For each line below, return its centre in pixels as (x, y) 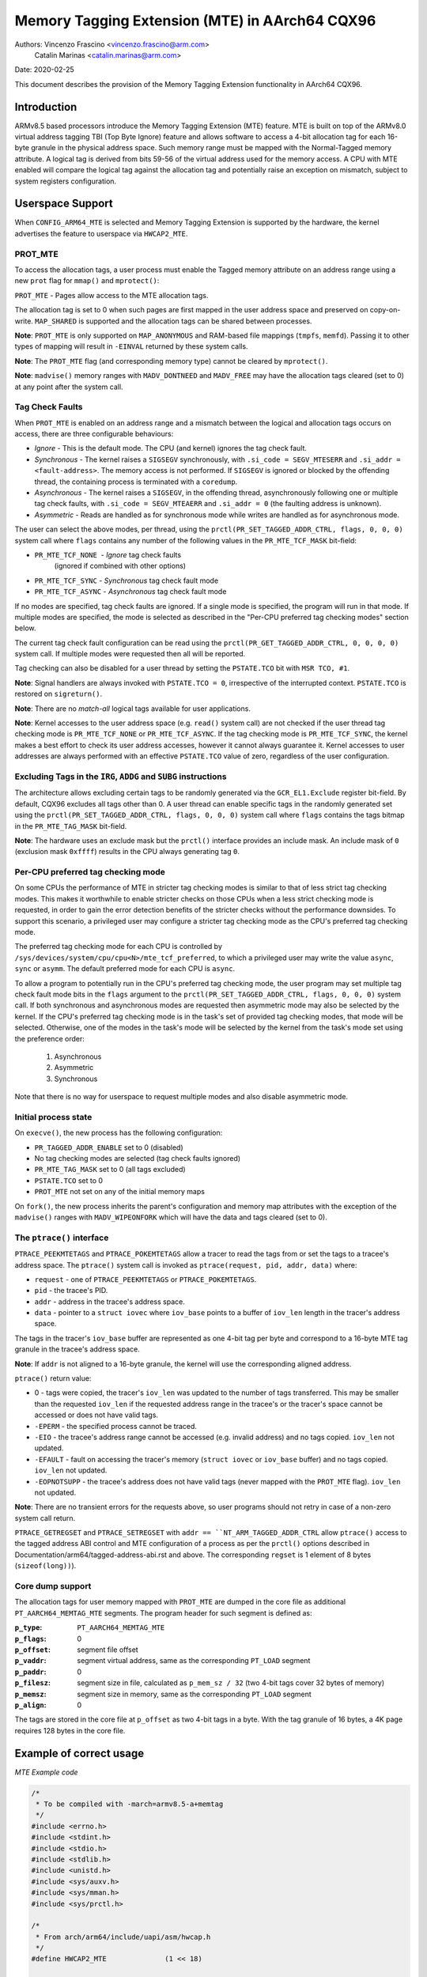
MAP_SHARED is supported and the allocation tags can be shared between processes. (173, 321)
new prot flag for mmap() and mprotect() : (87, 281)
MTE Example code (46, 1772)
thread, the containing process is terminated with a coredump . (136, 482)
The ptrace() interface (62, 1238)
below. (25, 628)
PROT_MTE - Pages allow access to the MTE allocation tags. (111, 295)
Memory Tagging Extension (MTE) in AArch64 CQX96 (195, 21)
